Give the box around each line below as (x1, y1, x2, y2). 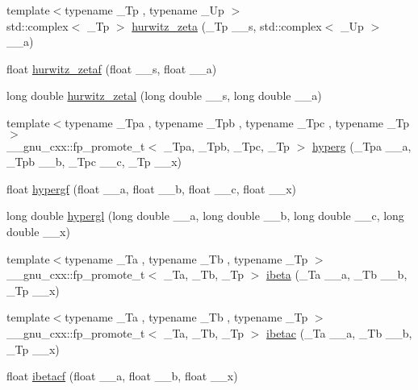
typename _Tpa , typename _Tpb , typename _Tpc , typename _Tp (65, 114, 409, 131)
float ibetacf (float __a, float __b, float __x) (6, 367, 238, 384)
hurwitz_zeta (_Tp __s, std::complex (132, 17, 322, 34)
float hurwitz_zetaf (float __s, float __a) (6, 60, 217, 77)
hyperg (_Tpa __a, (311, 137, 412, 154)
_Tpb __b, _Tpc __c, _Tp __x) (6, 153, 182, 170)
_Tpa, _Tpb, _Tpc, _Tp (163, 137, 290, 154)
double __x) (6, 222, 70, 239)
